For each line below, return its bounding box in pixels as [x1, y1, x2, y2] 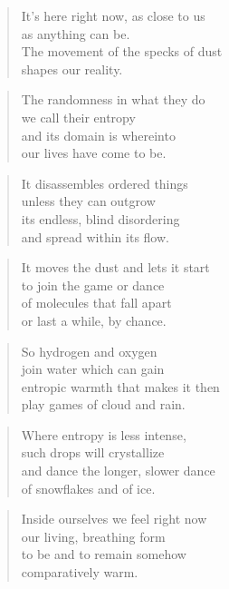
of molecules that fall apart [21, 293, 172, 312]
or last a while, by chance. [21, 310, 167, 329]
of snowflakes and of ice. [21, 478, 156, 497]
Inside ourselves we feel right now [21, 509, 207, 528]
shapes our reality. [21, 59, 123, 78]
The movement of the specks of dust [21, 42, 223, 61]
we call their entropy [21, 107, 136, 126]
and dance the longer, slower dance [21, 461, 215, 480]
